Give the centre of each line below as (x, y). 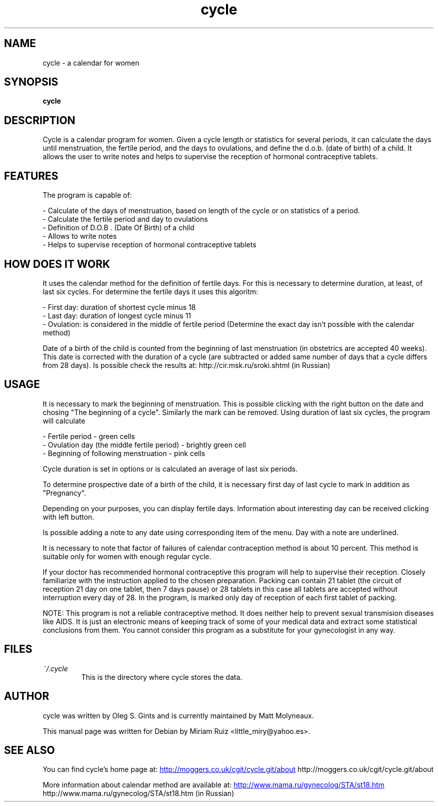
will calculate (64, 421)
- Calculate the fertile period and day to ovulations (125, 219)
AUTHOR (27, 696)
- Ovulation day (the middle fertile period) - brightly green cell (144, 445)
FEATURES (31, 176)
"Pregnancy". (64, 493)
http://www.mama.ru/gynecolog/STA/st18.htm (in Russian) (138, 793)
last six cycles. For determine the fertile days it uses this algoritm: (150, 291)
